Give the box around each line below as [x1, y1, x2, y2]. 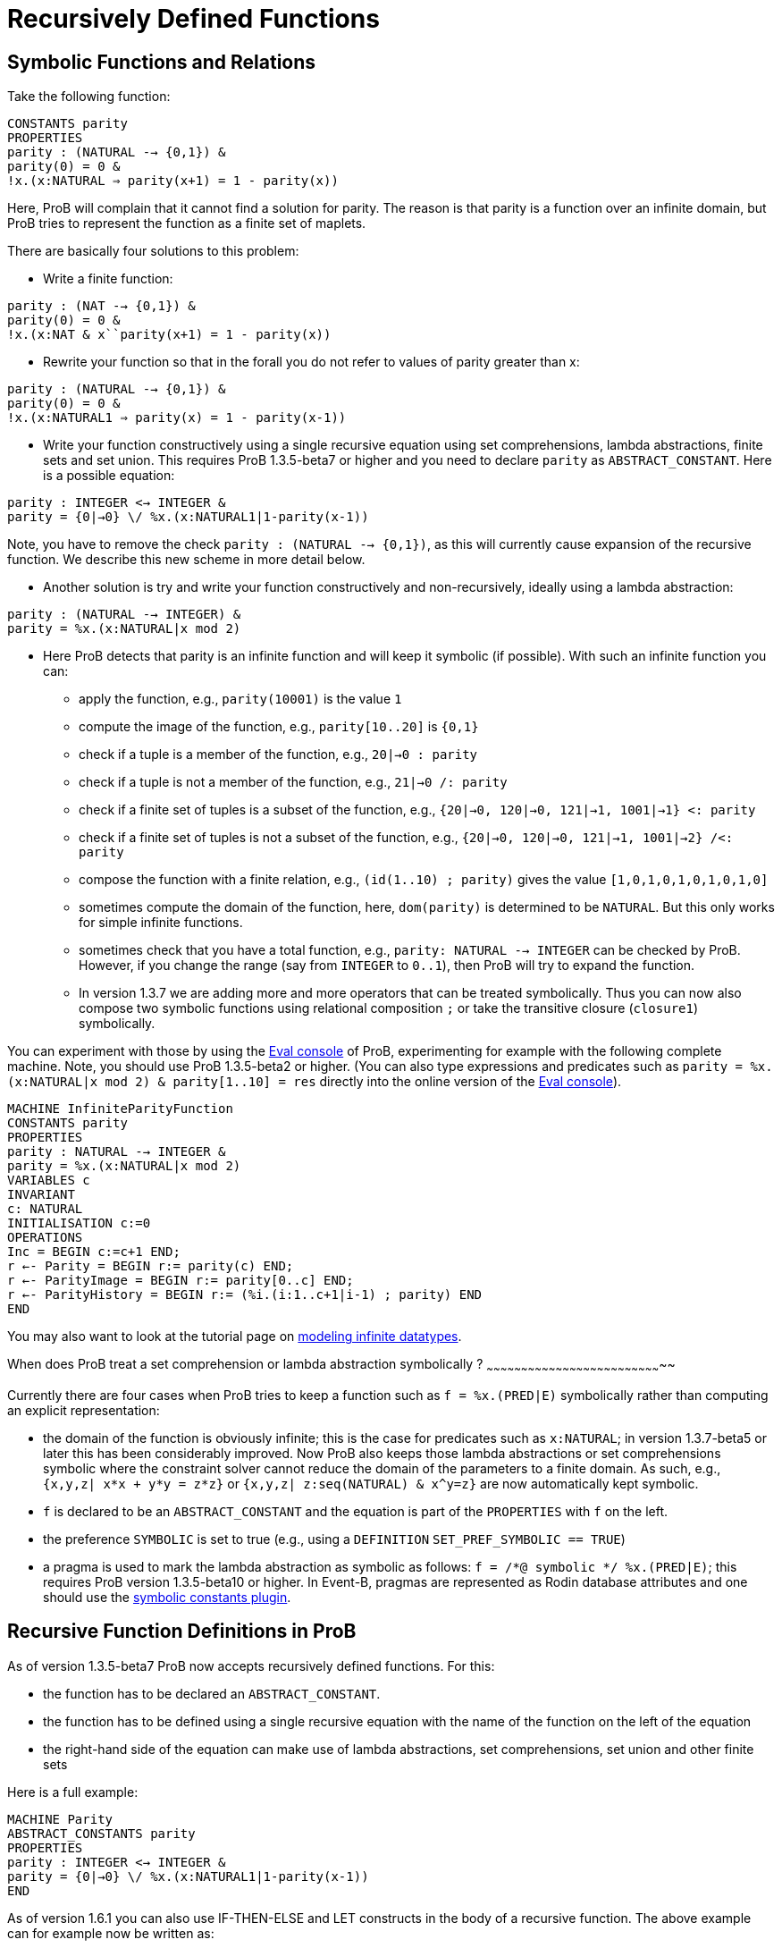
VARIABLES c [7, 1173, 90, 1188]
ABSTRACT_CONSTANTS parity [7, 1826, 196, 1841]
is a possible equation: [43, 468, 175, 484]
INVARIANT [7, 1187, 75, 1202]
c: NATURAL [7, 1202, 83, 1217]
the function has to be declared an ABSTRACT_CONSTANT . [43, 1685, 381, 1701]
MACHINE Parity [7, 1811, 114, 1826]
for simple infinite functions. [79, 915, 243, 931]
